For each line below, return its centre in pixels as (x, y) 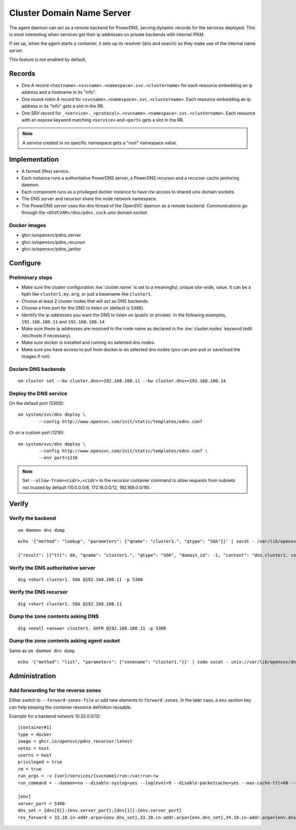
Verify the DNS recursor (38, 592)
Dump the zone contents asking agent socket (65, 641)
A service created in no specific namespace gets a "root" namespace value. (100, 143)
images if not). (36, 356)
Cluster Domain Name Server (70, 13)
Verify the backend (33, 518)
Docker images (28, 225)
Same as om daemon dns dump (42, 651)
